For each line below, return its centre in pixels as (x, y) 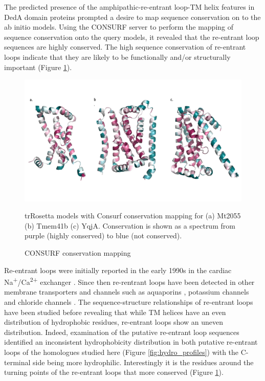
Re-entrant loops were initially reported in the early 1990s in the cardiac (118, 270)
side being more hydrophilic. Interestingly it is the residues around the (143, 362)
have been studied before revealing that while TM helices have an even (115, 312)
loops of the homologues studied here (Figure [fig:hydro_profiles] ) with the (122, 352)
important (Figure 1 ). (38, 67)
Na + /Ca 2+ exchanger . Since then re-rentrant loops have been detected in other (129, 281)
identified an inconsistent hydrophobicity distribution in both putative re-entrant (131, 342)
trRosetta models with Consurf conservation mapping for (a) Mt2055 (133, 216)
